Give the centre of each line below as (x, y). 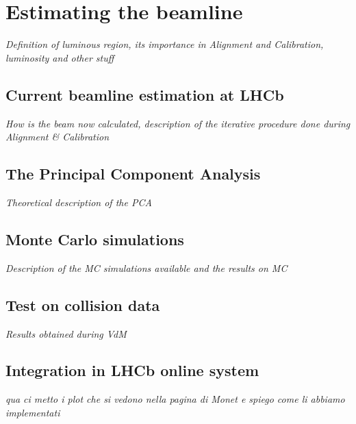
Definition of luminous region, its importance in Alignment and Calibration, (165, 44)
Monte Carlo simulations (95, 239)
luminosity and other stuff (60, 57)
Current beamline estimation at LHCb (145, 94)
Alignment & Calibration (58, 137)
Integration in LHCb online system (132, 370)
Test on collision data (83, 304)
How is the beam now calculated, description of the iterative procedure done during (178, 123)
